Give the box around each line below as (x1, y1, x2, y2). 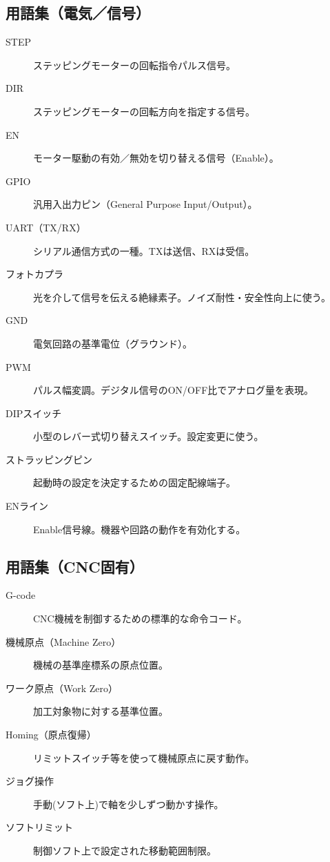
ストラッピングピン (6, 452, 92, 466)
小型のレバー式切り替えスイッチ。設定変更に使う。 (33, 429, 264, 443)
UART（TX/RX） (6, 220, 86, 234)
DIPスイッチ (6, 405, 62, 420)
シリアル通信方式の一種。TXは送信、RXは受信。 (33, 243, 255, 258)
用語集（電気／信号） (6, 2, 150, 23)
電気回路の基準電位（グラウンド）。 (33, 336, 192, 350)
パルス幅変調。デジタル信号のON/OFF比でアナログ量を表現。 (33, 383, 314, 397)
